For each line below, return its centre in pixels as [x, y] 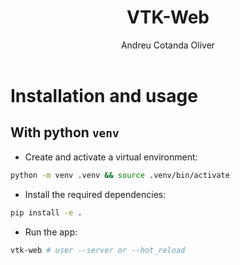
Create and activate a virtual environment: [111, 157]
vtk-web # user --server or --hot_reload [98, 250]
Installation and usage [104, 95]
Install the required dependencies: [95, 194]
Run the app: [51, 232]
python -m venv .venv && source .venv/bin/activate [120, 175]
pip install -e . [46, 212]
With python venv [65, 132]
